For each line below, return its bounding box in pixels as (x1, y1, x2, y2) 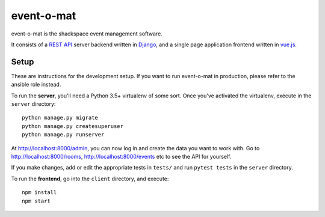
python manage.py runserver (22, 131, 105, 138)
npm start (22, 197, 51, 204)
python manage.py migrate (22, 114, 99, 121)
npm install (22, 189, 57, 196)
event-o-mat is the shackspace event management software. (11, 30, 162, 37)
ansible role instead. (11, 81, 61, 88)
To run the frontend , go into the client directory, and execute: (11, 175, 169, 182)
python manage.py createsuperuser (22, 123, 123, 129)
